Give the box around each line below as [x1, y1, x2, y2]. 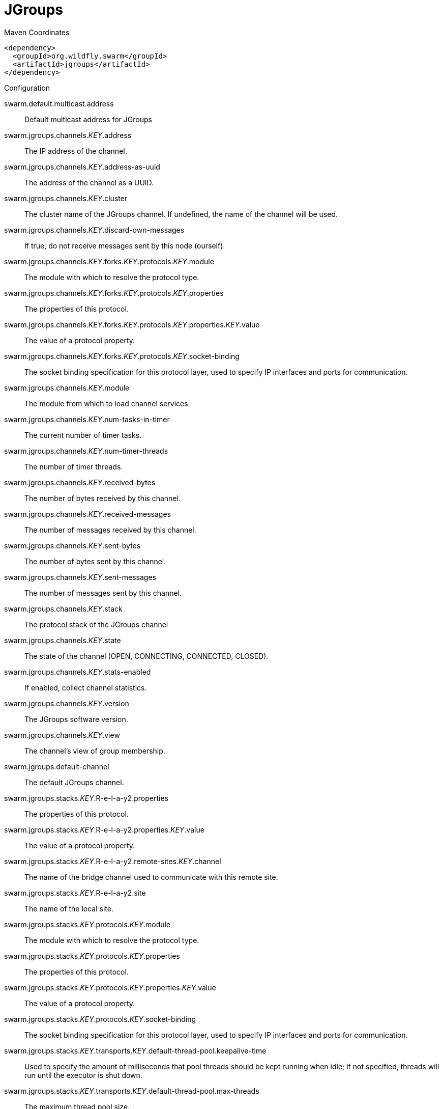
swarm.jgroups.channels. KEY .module [4, 383, 130, 392]
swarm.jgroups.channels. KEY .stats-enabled [4, 667, 151, 676]
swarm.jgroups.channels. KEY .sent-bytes [4, 541, 141, 550]
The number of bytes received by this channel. [24, 493, 181, 503]
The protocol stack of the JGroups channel [24, 620, 168, 629]
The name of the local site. [24, 904, 113, 913]
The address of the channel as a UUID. [24, 178, 154, 187]
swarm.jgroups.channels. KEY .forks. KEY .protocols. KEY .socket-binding [4, 351, 240, 361]
